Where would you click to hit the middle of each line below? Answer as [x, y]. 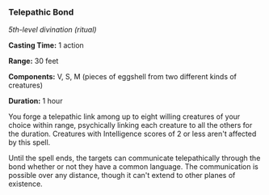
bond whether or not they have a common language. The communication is [133, 167]
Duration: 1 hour [36, 101]
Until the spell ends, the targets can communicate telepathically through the [134, 158]
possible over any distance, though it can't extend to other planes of [122, 176]
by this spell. [29, 142]
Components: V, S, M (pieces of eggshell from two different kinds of [122, 77]
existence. [25, 184]
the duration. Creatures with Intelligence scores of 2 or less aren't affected [132, 134]
